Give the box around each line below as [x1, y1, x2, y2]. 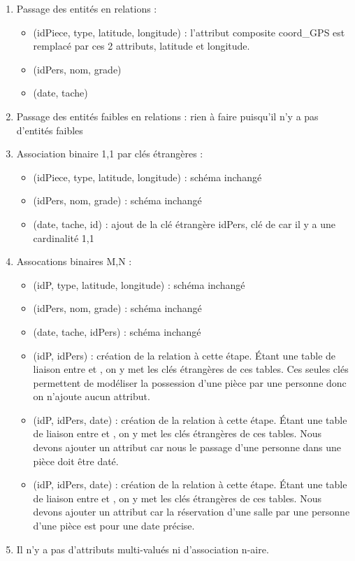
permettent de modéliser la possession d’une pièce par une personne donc [33, 375, 347, 390]
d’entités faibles [16, 122, 83, 137]
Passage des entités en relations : [16, 1, 157, 15]
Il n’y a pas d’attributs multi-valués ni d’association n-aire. [16, 541, 269, 556]
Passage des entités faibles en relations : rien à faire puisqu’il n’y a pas [16, 108, 319, 123]
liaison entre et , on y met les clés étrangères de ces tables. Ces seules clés [33, 362, 349, 376]
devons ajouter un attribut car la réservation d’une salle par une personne [33, 504, 350, 519]
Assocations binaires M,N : [16, 254, 132, 269]
